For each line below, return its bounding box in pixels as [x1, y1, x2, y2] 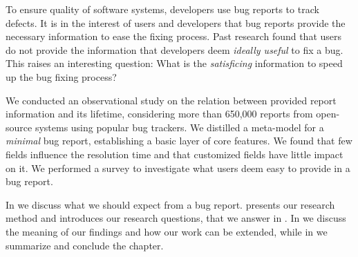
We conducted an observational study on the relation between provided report [6, 93, 337, 107]
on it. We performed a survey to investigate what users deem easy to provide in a [6, 160, 350, 175]
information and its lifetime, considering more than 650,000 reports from [6, 106, 313, 121]
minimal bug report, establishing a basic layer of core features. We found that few [6, 133, 352, 148]
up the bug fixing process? [6, 69, 117, 84]
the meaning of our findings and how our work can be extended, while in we [6, 224, 328, 238]
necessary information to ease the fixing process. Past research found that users [6, 29, 342, 44]
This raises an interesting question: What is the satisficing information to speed [6, 56, 343, 70]
